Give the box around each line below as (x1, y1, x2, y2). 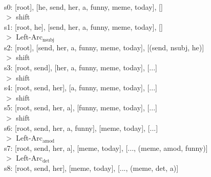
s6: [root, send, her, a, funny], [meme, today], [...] (4, 122, 158, 133)
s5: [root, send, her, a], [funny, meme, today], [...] (4, 102, 157, 113)
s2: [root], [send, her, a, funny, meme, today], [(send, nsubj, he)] (4, 42, 204, 52)
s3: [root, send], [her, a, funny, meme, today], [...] (4, 62, 157, 73)
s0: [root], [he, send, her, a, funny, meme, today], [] (4, 1, 163, 12)
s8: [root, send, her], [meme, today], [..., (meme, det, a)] (4, 162, 179, 173)
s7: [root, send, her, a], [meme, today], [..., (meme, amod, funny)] (4, 142, 208, 153)
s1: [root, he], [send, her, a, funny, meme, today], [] (4, 21, 163, 32)
